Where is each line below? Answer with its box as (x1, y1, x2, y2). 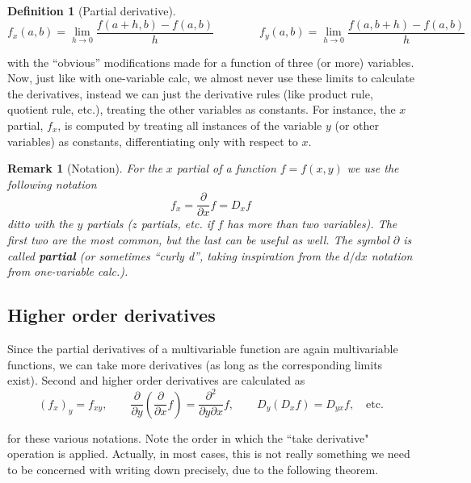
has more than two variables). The (227, 215, 397, 232)
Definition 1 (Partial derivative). (7, 2, 176, 19)
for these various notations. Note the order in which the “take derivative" (7, 429, 369, 446)
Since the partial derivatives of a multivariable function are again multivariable (7, 340, 398, 357)
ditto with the (7, 215, 74, 232)
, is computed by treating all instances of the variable (57, 117, 322, 134)
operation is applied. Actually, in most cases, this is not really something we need (7, 445, 410, 462)
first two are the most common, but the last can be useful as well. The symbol (7, 231, 389, 248)
